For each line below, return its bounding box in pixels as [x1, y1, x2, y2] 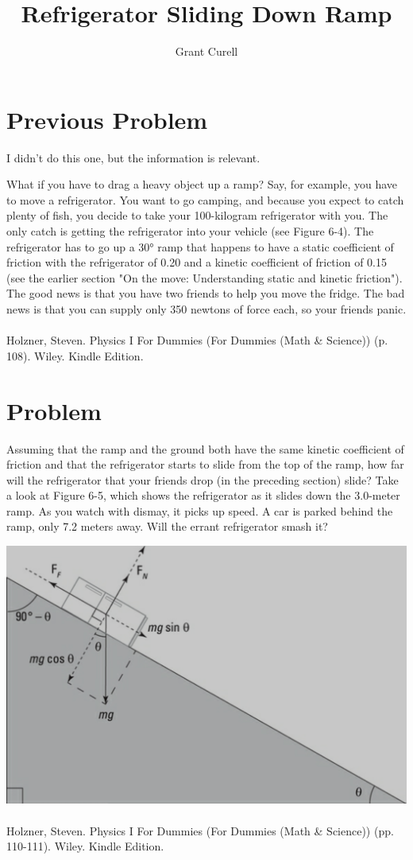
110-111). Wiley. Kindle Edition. [6, 838, 164, 854]
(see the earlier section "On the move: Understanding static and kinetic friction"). [6, 269, 403, 286]
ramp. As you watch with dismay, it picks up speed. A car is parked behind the [6, 502, 393, 519]
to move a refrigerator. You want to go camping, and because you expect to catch [6, 191, 404, 208]
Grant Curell [175, 43, 238, 60]
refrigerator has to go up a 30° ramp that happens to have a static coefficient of [6, 238, 394, 255]
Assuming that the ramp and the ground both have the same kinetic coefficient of [6, 440, 404, 457]
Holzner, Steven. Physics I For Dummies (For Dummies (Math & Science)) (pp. [6, 822, 394, 839]
